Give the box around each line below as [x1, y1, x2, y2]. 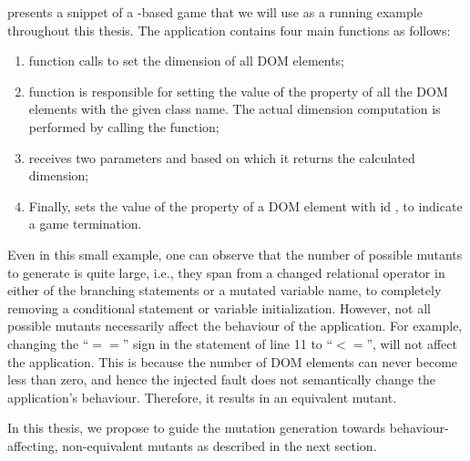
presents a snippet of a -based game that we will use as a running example [7, 3, 423, 21]
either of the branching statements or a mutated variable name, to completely [7, 281, 442, 300]
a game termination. [28, 214, 142, 233]
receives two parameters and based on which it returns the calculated [28, 148, 415, 167]
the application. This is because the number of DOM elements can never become [7, 352, 458, 371]
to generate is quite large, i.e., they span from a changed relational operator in [7, 262, 445, 282]
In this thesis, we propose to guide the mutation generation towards [7, 418, 386, 437]
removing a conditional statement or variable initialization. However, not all [7, 298, 431, 317]
